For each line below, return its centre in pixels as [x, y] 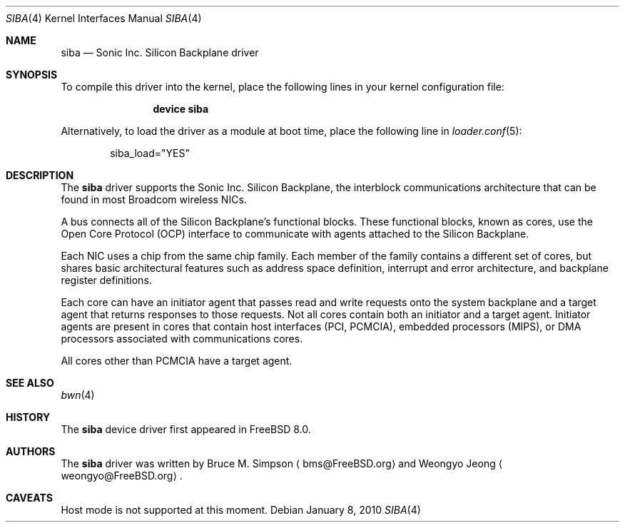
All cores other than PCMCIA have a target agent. [177, 361]
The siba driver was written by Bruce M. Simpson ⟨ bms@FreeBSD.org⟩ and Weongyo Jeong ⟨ [282, 463]
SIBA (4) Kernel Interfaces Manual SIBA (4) [104, 18]
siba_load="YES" [150, 153]
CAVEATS [29, 498]
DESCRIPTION [40, 175]
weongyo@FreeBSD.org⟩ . [122, 476]
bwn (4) [78, 395]
